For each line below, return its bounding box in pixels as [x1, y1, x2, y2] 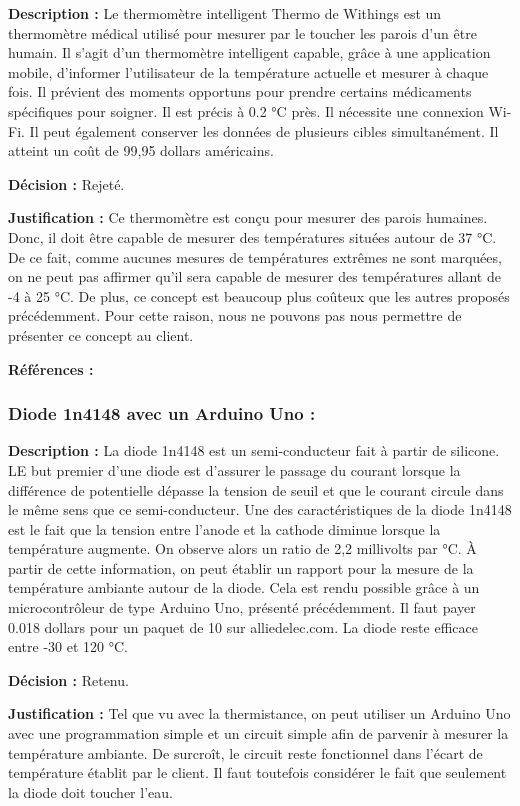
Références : [8, 358, 94, 379]
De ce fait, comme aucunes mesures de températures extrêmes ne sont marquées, [8, 246, 502, 267]
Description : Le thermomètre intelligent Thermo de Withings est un [8, 3, 442, 23]
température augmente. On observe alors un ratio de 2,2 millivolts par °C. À [8, 538, 477, 559]
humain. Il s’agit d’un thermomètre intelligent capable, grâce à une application [8, 42, 491, 63]
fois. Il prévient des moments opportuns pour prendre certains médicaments [8, 81, 472, 102]
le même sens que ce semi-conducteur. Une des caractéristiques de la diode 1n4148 [8, 499, 512, 520]
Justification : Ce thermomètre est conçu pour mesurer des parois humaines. [8, 207, 488, 228]
